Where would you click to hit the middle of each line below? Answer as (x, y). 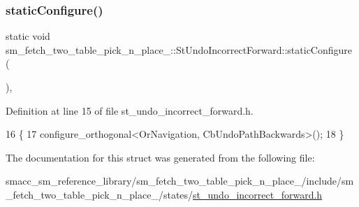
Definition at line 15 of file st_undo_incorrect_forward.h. (130, 110)
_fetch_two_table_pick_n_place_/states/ (100, 194)
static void (28, 36)
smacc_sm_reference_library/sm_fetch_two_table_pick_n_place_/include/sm (180, 181)
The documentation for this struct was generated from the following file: (160, 157)
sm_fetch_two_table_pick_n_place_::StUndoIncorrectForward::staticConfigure (179, 49)
